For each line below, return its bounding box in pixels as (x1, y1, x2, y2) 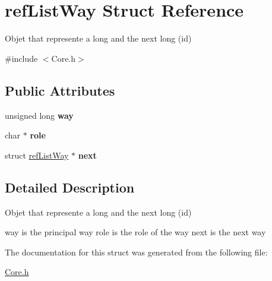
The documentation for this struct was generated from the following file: (5, 245, 268, 258)
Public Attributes (5, 81, 115, 99)
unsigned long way (5, 109, 74, 121)
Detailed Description (5, 178, 135, 196)
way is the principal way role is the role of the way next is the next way (5, 226, 266, 238)
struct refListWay (5, 149, 69, 161)
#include (5, 52, 38, 64)
